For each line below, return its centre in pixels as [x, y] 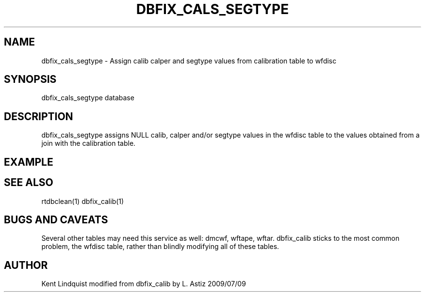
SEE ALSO [29, 183]
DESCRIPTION [39, 116]
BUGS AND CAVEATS [56, 219]
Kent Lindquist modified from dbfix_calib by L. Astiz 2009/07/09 [144, 284]
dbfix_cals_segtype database [88, 98]
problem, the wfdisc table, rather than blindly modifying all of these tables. [160, 247]
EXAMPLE [29, 162]
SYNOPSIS [30, 79]
